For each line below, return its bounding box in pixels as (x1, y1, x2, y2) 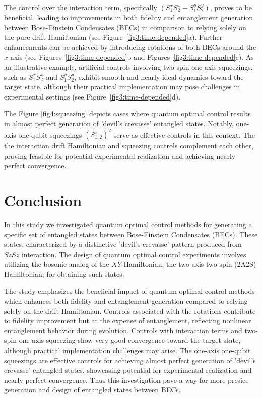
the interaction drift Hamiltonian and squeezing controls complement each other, (4, 140, 253, 151)
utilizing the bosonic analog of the (4, 259, 109, 269)
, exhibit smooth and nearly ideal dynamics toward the (74, 71, 244, 82)
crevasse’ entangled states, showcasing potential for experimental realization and (4, 365, 252, 375)
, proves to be (210, 2, 252, 12)
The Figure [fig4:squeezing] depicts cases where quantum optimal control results (4, 108, 251, 119)
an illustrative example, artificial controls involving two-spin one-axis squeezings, (4, 61, 253, 72)
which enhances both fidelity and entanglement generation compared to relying (4, 295, 248, 306)
